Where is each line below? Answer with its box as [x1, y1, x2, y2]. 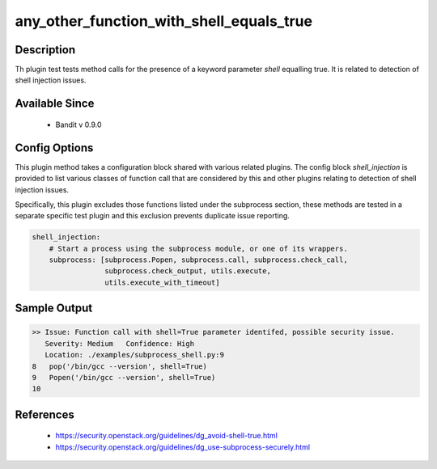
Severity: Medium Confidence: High [45, 339, 194, 348]
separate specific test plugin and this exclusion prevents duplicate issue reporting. [15, 211, 291, 221]
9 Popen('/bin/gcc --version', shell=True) [32, 373, 216, 382]
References [15, 408, 74, 421]
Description [15, 43, 76, 57]
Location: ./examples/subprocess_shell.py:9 [45, 350, 224, 360]
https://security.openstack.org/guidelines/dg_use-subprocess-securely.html [55, 442, 311, 452]
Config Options [15, 141, 94, 154]
